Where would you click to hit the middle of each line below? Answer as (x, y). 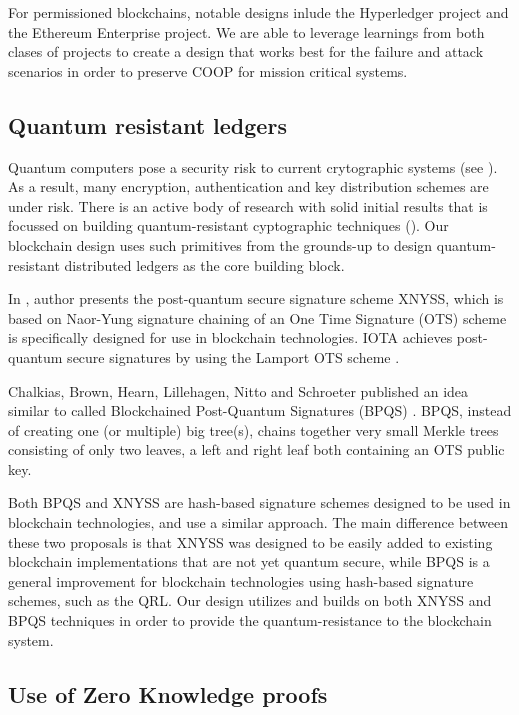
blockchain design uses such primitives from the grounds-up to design (220, 244)
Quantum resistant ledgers (147, 124)
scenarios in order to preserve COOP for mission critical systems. (208, 70)
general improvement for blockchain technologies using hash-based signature (241, 580)
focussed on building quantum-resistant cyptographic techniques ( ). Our (228, 225)
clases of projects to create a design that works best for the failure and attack (246, 51)
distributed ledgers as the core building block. (204, 264)
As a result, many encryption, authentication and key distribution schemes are (248, 186)
